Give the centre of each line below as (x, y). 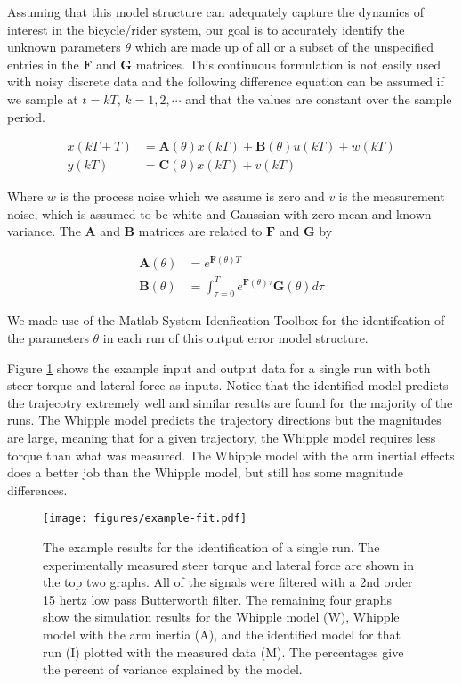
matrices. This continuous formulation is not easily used (288, 64)
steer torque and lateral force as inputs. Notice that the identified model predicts (228, 385)
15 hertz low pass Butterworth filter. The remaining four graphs (217, 599)
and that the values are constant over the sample (319, 98)
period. (26, 116)
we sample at (43, 98)
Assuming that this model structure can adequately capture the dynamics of (215, 12)
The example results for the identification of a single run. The (211, 546)
